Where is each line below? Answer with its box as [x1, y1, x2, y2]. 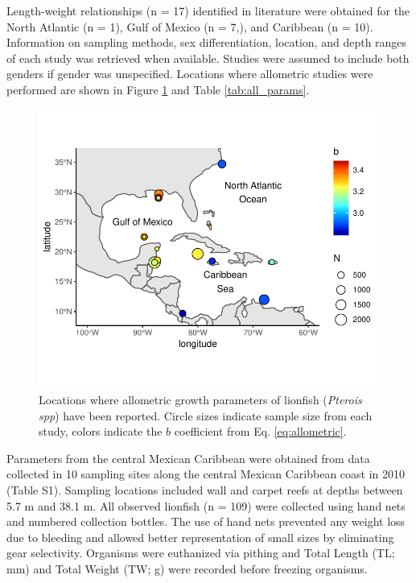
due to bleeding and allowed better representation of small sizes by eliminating [6, 528, 394, 545]
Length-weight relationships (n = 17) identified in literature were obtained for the [6, 2, 410, 19]
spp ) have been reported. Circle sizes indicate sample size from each [39, 407, 373, 424]
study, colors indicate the [39, 423, 163, 440]
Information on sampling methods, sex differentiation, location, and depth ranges [6, 34, 407, 51]
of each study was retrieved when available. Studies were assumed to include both [6, 49, 410, 66]
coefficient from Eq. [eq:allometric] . [174, 423, 347, 440]
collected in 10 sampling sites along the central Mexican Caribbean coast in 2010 [6, 465, 406, 482]
